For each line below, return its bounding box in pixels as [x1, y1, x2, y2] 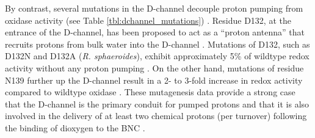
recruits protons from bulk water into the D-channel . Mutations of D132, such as [5, 37, 310, 50]
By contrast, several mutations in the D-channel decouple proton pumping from [5, 2, 303, 14]
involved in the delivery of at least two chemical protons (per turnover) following [5, 109, 307, 122]
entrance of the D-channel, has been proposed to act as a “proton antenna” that [5, 26, 305, 38]
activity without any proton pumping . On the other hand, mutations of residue [5, 61, 304, 74]
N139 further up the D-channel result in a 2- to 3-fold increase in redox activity [5, 73, 303, 86]
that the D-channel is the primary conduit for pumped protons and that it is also [5, 97, 310, 110]
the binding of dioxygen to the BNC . [5, 121, 145, 134]
